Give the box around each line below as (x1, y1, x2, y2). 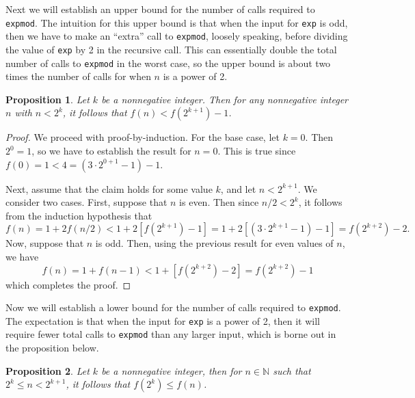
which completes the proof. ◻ (5, 277, 131, 291)
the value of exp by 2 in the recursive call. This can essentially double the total (5, 42, 337, 56)
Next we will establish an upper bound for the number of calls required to (5, 2, 315, 16)
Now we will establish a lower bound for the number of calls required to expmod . (5, 300, 341, 315)
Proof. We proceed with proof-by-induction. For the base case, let (5, 130, 280, 144)
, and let (220, 181, 256, 196)
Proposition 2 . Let (5, 363, 90, 377)
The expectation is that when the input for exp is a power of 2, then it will (5, 313, 320, 328)
